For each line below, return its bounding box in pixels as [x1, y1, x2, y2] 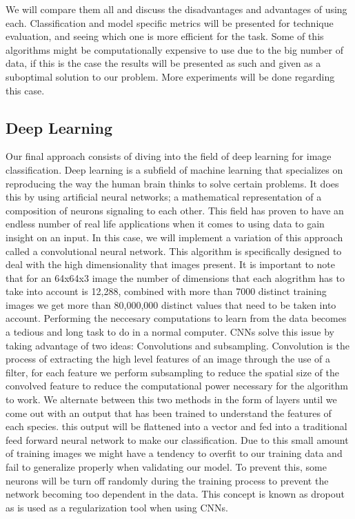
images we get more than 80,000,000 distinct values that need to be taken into [6, 297, 336, 312]
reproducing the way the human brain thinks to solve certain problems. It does [6, 176, 339, 190]
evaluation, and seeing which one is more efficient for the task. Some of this [6, 29, 324, 43]
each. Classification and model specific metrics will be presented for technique [6, 15, 334, 30]
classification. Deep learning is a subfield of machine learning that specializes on [6, 162, 343, 176]
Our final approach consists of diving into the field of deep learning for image [6, 149, 332, 163]
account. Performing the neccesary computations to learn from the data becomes [6, 311, 347, 325]
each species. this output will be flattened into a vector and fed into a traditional [6, 419, 347, 434]
